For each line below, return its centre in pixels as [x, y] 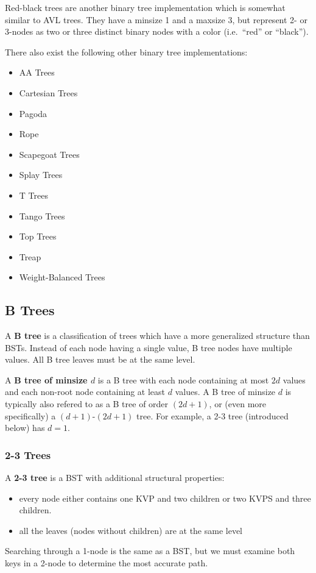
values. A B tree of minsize [225, 392]
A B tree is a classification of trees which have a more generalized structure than [157, 336]
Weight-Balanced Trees [62, 277]
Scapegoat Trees [49, 154]
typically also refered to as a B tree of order [87, 404]
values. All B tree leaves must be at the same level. [100, 359]
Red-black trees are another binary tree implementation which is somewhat [145, 7]
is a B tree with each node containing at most [183, 379]
